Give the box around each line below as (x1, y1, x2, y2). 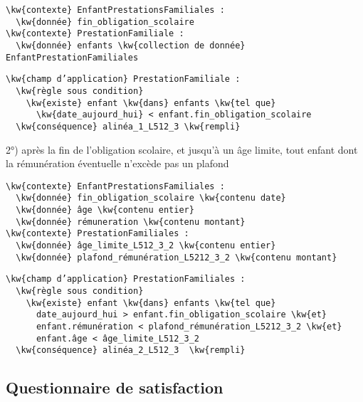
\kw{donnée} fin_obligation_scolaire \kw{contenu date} (16, 193, 286, 203)
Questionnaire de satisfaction (6, 376, 223, 398)
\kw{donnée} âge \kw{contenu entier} (16, 205, 194, 216)
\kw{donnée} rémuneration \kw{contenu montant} (16, 216, 246, 227)
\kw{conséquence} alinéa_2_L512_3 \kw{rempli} (16, 345, 246, 356)
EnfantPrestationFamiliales (6, 52, 139, 63)
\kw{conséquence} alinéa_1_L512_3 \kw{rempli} (16, 121, 241, 132)
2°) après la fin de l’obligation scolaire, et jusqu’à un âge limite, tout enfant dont (6, 142, 358, 157)
